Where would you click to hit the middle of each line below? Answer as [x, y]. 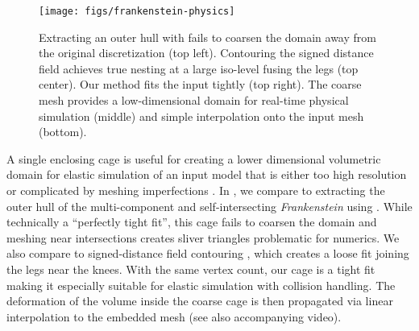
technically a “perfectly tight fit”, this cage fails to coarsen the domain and [192, 222]
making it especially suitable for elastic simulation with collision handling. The [201, 285]
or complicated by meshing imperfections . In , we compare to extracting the [196, 190]
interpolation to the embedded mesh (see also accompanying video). [174, 316]
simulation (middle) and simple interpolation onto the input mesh [201, 116]
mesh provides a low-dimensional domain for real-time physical [194, 100]
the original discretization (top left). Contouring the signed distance [206, 53]
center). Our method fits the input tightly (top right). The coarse [200, 84]
